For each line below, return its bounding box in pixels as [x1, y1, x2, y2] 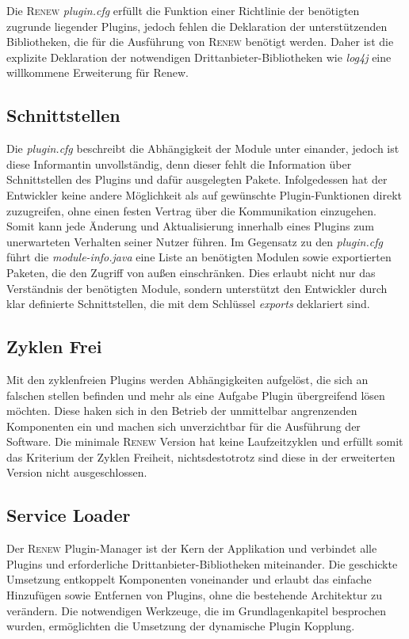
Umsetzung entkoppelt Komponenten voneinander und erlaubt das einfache [6, 571, 372, 588]
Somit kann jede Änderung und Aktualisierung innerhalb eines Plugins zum [6, 218, 374, 234]
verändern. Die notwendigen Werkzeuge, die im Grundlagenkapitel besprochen [6, 602, 386, 618]
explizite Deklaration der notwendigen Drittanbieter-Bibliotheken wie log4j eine [6, 48, 392, 65]
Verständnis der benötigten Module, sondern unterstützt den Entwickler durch [6, 280, 388, 296]
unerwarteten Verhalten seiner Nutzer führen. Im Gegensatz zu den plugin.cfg [6, 233, 383, 249]
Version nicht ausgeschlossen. [6, 464, 147, 481]
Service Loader [6, 503, 131, 527]
